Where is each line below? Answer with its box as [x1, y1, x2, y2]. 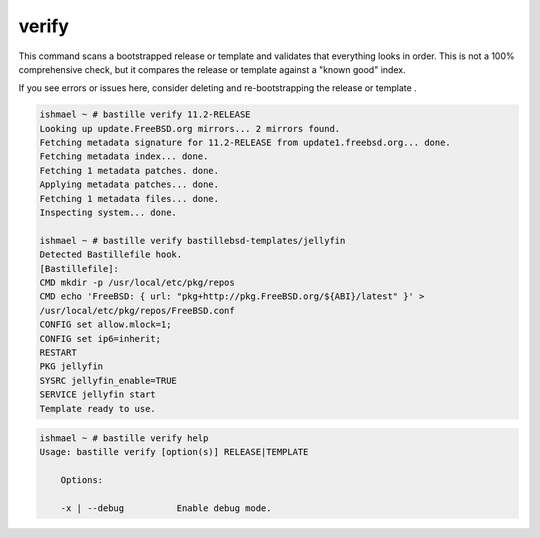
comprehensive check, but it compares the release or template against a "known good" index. [18, 63, 406, 75]
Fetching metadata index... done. [39, 151, 209, 162]
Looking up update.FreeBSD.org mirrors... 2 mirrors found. [39, 123, 341, 134]
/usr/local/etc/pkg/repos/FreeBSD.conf [39, 305, 235, 316]
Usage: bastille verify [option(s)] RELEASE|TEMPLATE [39, 446, 309, 458]
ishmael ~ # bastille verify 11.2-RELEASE [39, 109, 251, 120]
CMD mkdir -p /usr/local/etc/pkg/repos [39, 277, 235, 288]
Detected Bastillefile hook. [39, 249, 183, 260]
